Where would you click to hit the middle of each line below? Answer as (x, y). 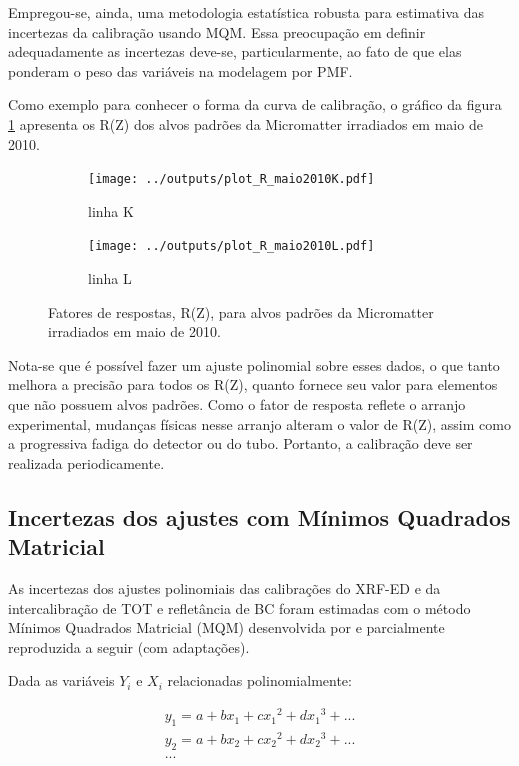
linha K (111, 210)
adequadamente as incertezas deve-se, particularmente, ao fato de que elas (235, 51)
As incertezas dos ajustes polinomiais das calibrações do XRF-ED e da (224, 588)
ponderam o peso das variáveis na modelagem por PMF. (180, 70)
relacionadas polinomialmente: (259, 680)
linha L (110, 278)
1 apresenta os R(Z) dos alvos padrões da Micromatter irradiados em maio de (245, 123)
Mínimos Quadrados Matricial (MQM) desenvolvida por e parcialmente (226, 627)
